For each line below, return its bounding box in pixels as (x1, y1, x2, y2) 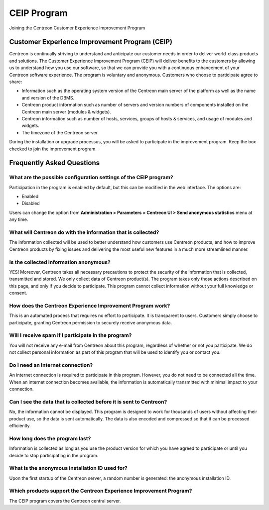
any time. (9, 216, 28, 222)
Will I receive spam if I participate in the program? (9, 332, 132, 339)
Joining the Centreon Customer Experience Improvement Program (9, 25, 145, 31)
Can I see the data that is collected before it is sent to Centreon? (9, 398, 167, 405)
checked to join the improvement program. (9, 146, 97, 152)
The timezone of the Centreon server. (21, 129, 99, 135)
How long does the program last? (9, 435, 91, 442)
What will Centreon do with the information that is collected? (9, 229, 159, 236)
